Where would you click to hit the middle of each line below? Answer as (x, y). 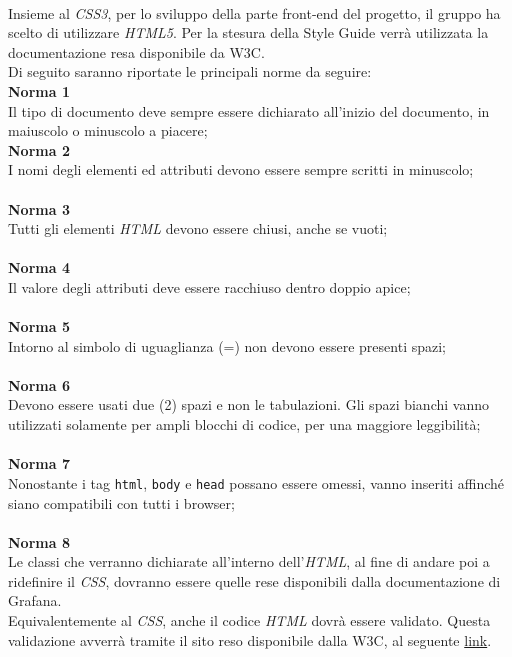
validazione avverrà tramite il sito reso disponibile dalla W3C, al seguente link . (250, 639)
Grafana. (35, 600)
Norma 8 (39, 541)
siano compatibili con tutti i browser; (121, 502)
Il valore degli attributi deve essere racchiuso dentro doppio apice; (209, 286)
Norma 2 (39, 149)
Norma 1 (39, 90)
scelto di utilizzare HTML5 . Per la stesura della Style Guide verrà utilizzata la (248, 32)
